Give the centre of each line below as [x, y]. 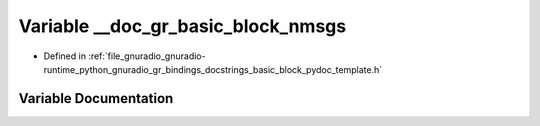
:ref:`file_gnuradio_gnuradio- [147, 56]
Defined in [65, 56]
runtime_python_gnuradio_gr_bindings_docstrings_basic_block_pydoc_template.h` [213, 69]
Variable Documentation [96, 98]
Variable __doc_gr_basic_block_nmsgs [182, 26]
